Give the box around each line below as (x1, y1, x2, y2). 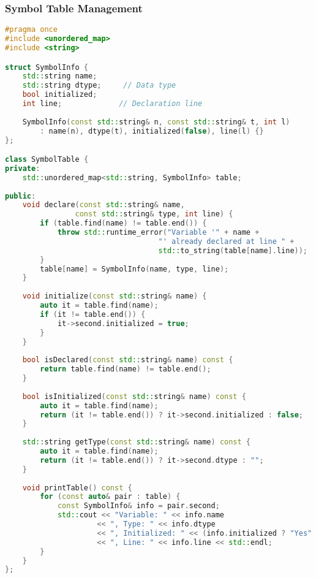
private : (5, 164, 40, 173)
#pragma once (5, 25, 58, 34)
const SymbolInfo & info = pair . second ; (57, 501, 220, 511)
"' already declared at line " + (158, 237, 295, 246)
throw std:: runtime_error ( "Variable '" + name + (57, 228, 260, 237)
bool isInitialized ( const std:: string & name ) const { (22, 392, 246, 401)
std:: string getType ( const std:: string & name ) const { (22, 438, 251, 447)
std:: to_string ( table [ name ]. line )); (158, 246, 308, 255)
